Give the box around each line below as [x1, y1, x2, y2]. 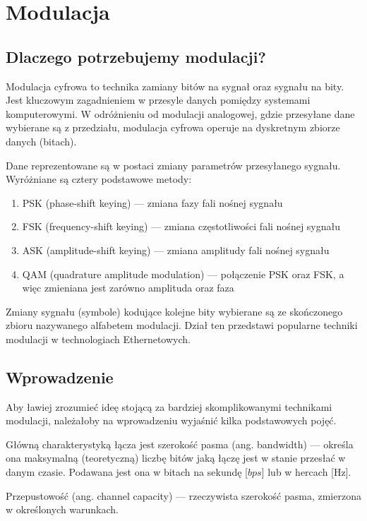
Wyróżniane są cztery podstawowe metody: [6, 172, 192, 186]
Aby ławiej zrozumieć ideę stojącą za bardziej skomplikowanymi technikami [6, 399, 332, 414]
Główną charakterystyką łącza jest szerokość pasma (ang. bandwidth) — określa [6, 436, 354, 451]
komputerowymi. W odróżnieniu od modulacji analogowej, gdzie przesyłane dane [6, 106, 355, 121]
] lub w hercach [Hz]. [261, 465, 351, 479]
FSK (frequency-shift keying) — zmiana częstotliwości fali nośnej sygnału [22, 219, 341, 234]
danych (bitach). [6, 133, 77, 148]
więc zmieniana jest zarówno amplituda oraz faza [22, 280, 234, 295]
